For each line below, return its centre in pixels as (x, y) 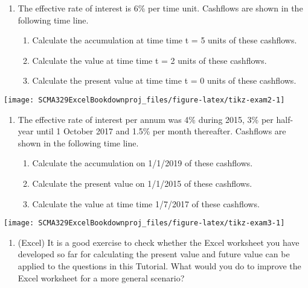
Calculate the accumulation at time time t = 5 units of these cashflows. (165, 40)
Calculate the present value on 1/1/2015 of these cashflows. (142, 183)
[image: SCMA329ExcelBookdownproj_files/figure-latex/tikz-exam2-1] (144, 100)
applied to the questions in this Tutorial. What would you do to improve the (159, 266)
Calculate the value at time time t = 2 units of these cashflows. (149, 60)
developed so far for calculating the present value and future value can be (154, 254)
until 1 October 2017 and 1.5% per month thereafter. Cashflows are (161, 131)
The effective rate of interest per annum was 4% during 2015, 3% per (146, 119)
